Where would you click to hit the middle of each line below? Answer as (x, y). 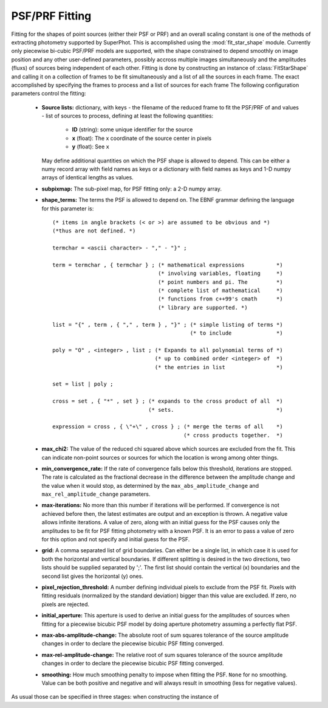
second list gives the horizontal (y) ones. (93, 576)
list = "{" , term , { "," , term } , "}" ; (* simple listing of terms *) (168, 324)
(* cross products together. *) (233, 435)
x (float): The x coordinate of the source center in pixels (142, 138)
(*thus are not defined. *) (94, 231)
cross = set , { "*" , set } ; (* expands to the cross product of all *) (168, 401)
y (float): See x (91, 147)
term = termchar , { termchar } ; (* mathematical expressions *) (168, 265)
